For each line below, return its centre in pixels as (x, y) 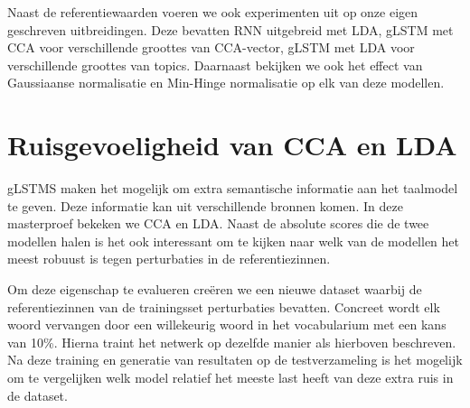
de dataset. (38, 395)
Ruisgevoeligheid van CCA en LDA (232, 145)
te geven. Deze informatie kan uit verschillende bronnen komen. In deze (205, 205)
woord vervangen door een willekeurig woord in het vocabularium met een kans (227, 325)
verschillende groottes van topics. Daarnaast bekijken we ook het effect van (215, 65)
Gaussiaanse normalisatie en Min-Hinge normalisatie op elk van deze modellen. (226, 83)
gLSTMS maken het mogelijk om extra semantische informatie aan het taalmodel (233, 188)
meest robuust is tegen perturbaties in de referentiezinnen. (169, 259)
